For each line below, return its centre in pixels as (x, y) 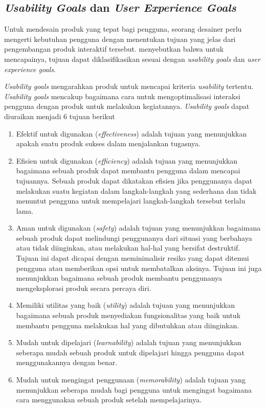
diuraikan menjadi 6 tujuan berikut (60, 116)
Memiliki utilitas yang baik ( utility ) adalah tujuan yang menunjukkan (126, 305)
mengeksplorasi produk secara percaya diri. (84, 288)
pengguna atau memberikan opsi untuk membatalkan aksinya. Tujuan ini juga (139, 268)
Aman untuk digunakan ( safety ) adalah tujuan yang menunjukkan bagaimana (138, 228)
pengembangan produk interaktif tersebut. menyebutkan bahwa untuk (114, 49)
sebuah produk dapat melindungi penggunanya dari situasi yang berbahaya (134, 237)
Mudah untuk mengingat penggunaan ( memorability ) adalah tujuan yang (131, 380)
